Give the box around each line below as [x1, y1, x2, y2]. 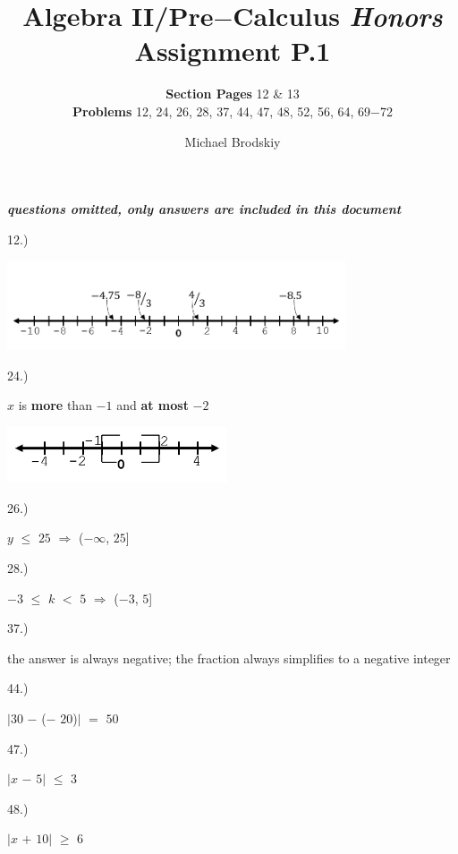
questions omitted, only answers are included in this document [7, 200, 402, 218]
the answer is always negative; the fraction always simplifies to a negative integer [7, 648, 451, 667]
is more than [18, 396, 92, 414]
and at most [116, 396, 189, 414]
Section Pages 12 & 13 [165, 84, 300, 103]
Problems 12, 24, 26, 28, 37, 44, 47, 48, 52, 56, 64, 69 [72, 101, 371, 120]
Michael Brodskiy [184, 132, 281, 150]
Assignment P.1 [134, 32, 331, 69]
